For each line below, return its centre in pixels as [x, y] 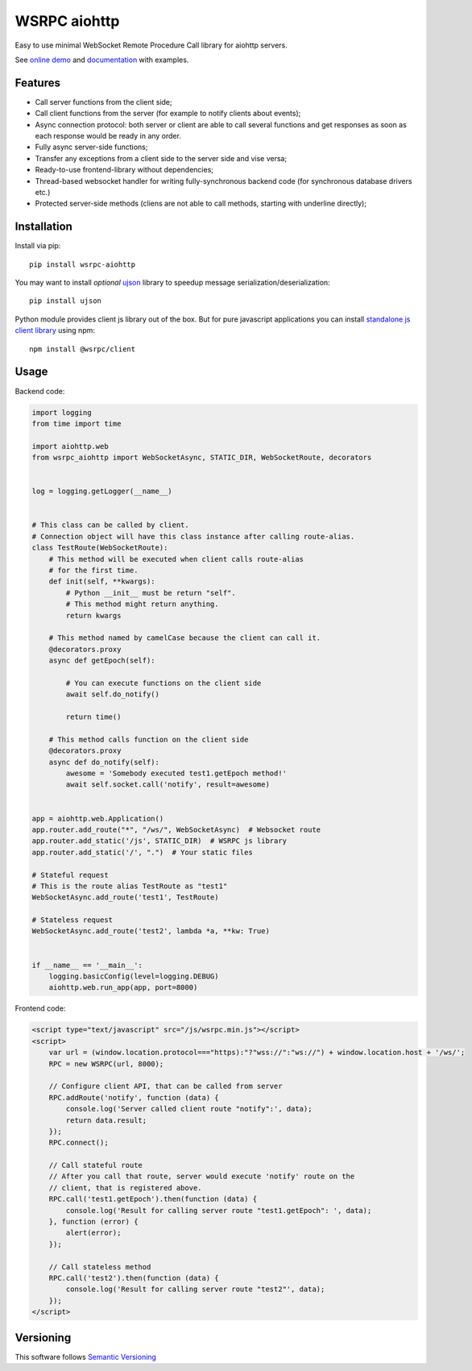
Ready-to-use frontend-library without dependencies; [124, 170]
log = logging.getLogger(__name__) [102, 491]
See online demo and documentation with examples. [102, 60]
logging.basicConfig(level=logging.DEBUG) [134, 976]
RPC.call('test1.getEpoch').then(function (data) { [153, 1199]
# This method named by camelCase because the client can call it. [185, 638]
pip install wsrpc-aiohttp [83, 264]
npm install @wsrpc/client [83, 349]
